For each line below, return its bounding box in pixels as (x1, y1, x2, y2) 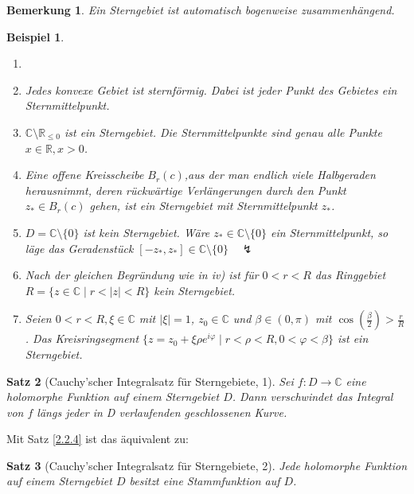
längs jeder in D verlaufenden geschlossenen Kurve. (37, 403, 287, 420)
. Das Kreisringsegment (25, 330, 139, 347)
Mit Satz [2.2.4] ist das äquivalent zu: (6, 430, 189, 447)
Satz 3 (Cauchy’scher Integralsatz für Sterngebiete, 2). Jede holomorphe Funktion (6, 457, 408, 473)
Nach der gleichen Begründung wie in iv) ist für (25, 266, 259, 283)
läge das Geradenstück (25, 239, 134, 256)
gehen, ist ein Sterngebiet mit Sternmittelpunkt (89, 197, 318, 214)
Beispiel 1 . (6, 28, 64, 45)
